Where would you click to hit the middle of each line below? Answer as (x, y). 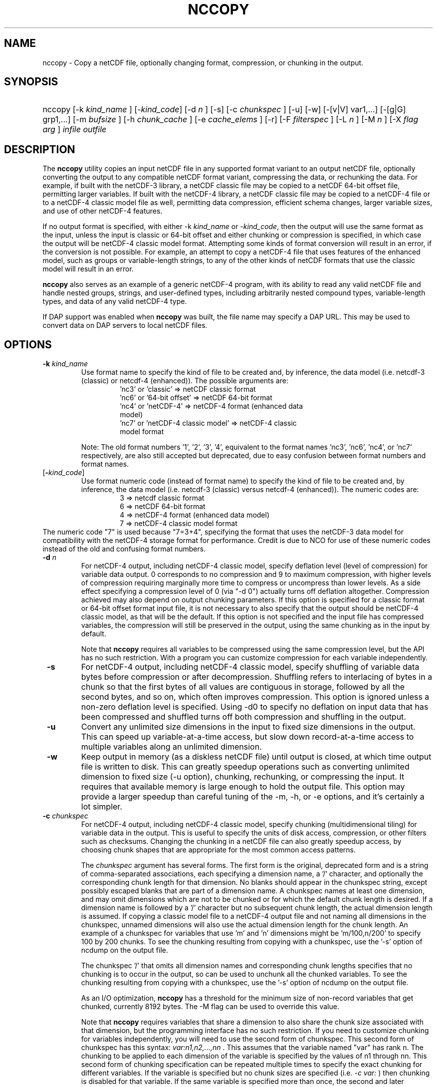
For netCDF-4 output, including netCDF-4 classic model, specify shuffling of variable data (250, 667)
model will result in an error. (88, 269)
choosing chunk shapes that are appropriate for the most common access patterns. (218, 850)
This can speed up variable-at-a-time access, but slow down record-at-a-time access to (247, 737)
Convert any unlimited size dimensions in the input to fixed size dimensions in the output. (248, 727)
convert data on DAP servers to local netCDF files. (125, 325)
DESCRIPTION (40, 149)
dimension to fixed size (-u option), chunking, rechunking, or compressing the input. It (243, 777)
